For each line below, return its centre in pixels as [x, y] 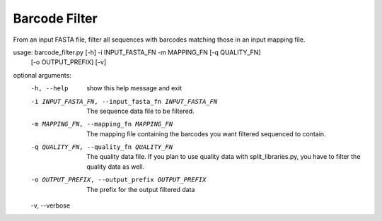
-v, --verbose [51, 205]
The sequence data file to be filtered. [140, 111]
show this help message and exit [134, 88]
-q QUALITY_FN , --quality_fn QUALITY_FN [102, 147]
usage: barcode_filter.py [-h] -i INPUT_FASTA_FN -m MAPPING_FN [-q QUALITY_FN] [137, 52]
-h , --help [50, 89]
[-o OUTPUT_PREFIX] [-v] [69, 62]
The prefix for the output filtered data [141, 189]
